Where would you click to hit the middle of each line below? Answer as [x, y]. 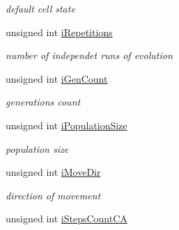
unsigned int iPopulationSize [67, 125]
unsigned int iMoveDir [53, 172]
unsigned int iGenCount [57, 78]
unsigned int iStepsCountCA [67, 219]
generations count [43, 102]
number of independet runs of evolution [89, 55]
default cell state [40, 8]
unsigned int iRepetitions [59, 32]
